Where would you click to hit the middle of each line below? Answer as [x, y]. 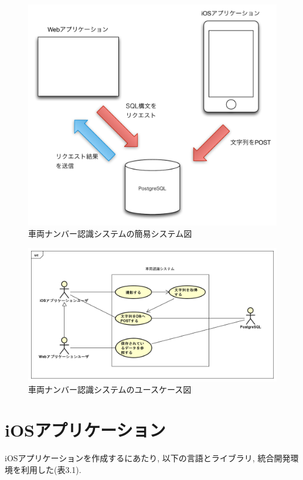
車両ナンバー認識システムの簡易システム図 [110, 234]
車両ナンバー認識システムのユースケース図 [110, 389]
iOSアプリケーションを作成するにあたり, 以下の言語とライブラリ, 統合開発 [148, 458]
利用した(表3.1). [51, 469]
